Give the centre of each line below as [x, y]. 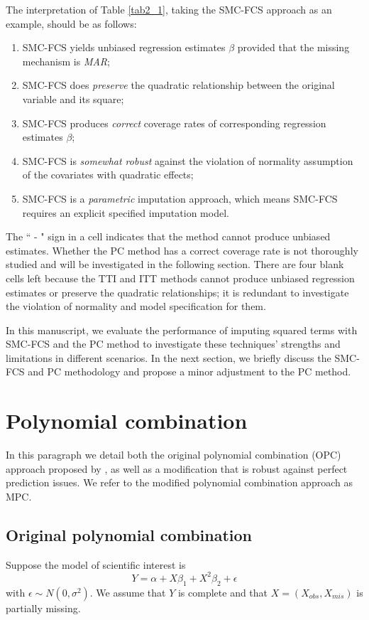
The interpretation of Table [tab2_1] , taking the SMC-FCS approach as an [169, 9]
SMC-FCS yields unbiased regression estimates [124, 47]
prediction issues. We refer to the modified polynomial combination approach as [179, 482]
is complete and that [223, 592]
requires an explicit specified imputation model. [126, 212]
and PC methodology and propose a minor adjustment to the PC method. [189, 372]
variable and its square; [73, 98]
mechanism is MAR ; [66, 61]
